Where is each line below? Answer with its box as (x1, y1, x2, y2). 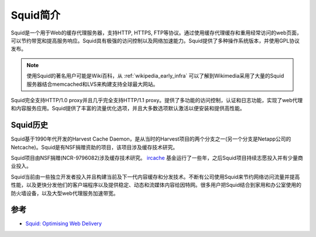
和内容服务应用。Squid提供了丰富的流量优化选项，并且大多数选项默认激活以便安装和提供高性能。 (11, 105, 245, 112)
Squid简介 (11, 9, 61, 22)
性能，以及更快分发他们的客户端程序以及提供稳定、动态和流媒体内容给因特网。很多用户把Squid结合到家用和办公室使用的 (11, 182, 301, 189)
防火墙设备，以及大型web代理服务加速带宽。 (11, 190, 119, 197)
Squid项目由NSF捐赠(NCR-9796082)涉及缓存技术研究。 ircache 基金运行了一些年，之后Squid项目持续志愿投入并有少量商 (11, 154, 304, 161)
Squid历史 (11, 120, 48, 130)
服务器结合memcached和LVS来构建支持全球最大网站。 (26, 81, 159, 88)
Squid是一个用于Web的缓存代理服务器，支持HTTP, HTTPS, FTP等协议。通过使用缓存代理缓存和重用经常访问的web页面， (11, 29, 303, 36)
